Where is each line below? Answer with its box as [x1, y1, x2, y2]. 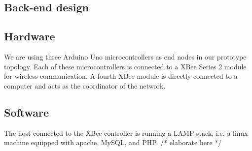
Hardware [4, 29, 55, 44]
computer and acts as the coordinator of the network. [4, 80, 166, 91]
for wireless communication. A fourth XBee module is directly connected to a [4, 71, 238, 81]
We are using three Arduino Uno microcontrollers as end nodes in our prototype [4, 51, 247, 61]
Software [4, 104, 49, 120]
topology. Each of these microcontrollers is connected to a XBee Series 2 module [4, 61, 247, 71]
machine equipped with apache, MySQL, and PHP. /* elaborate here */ [4, 137, 222, 148]
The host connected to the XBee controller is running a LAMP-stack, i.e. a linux [4, 127, 248, 138]
